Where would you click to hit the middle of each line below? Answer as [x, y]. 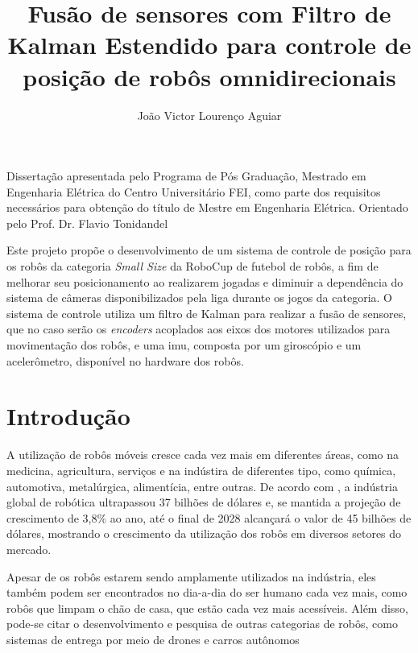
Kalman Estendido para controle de [209, 45]
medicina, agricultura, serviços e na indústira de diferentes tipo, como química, [201, 470]
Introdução [68, 416]
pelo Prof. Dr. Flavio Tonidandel [87, 223]
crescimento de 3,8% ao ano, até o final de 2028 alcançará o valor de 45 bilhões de [209, 517]
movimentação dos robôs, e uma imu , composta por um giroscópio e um [184, 345]
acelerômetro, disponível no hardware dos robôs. [125, 360]
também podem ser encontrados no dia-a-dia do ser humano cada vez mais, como [207, 592]
